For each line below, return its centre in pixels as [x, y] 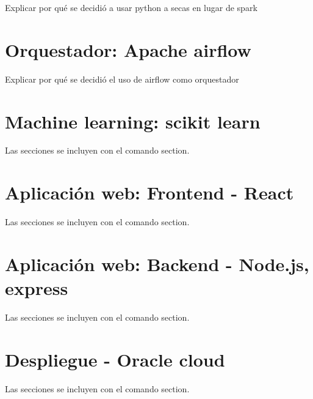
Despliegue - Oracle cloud [115, 359]
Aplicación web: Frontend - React [149, 192]
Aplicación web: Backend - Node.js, [157, 263]
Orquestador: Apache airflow [128, 49]
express [37, 288]
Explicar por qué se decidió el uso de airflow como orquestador [122, 79]
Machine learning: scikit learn [133, 121]
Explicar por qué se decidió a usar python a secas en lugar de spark [131, 7]
